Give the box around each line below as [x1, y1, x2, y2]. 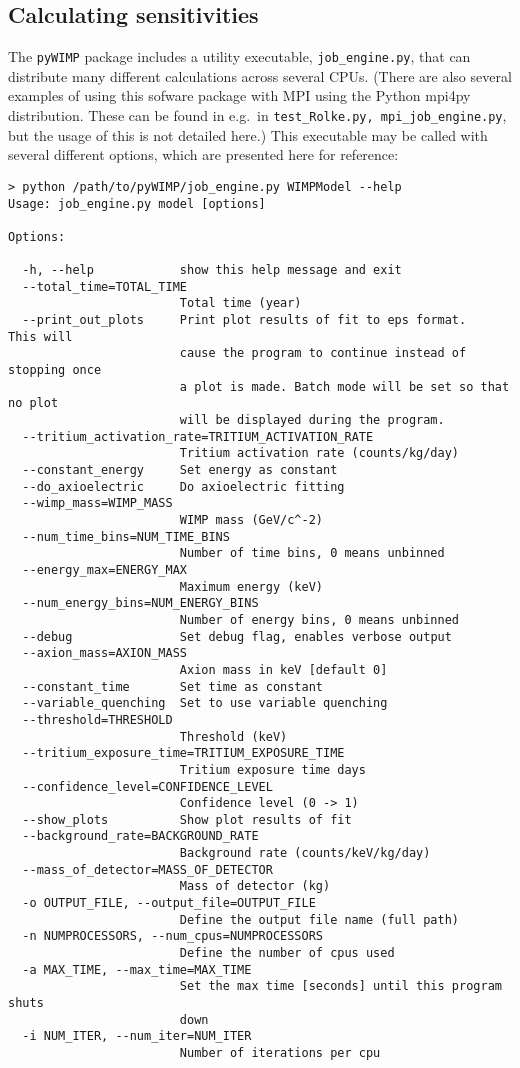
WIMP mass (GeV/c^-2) [179, 513, 323, 528]
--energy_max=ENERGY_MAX [22, 562, 187, 577]
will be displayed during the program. [179, 413, 445, 428]
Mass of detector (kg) [179, 879, 331, 894]
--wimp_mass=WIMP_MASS [22, 496, 173, 511]
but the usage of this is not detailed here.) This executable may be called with [8, 124, 488, 145]
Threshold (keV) [179, 729, 288, 744]
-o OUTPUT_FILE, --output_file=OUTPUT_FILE [22, 896, 316, 911]
